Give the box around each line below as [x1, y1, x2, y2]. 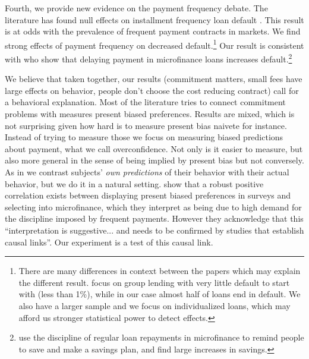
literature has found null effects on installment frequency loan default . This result [5, 13, 304, 26]
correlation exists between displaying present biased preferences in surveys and [5, 189, 291, 201]
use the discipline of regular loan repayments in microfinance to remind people [18, 331, 304, 344]
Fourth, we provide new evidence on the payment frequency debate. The [5, 2, 268, 14]
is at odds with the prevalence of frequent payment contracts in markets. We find [5, 25, 301, 37]
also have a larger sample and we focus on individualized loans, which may [18, 299, 291, 311]
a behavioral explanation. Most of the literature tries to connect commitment [5, 96, 286, 108]
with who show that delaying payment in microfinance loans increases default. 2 [5, 51, 292, 65]
